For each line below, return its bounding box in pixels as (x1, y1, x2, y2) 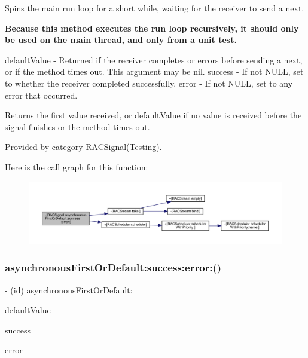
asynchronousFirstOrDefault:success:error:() (5, 260, 222, 275)
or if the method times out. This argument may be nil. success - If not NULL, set (5, 65, 304, 78)
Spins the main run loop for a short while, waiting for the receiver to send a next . (5, 2, 304, 14)
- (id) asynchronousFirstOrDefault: (5, 283, 133, 296)
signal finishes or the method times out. (5, 120, 150, 133)
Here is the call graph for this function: (5, 160, 148, 173)
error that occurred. (5, 88, 78, 101)
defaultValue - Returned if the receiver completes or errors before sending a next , (5, 53, 303, 66)
